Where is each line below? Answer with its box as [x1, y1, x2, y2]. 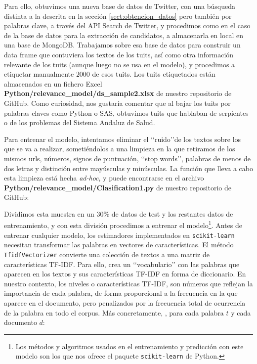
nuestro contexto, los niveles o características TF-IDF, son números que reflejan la [4, 278, 253, 288]
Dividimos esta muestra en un [4, 208, 94, 219]
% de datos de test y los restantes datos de [103, 208, 233, 219]
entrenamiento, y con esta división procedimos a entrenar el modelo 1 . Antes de [4, 219, 242, 230]
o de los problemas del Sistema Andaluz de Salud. [4, 117, 155, 128]
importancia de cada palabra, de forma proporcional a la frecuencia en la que [4, 288, 238, 298]
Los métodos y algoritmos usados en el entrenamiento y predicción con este [15, 341, 244, 351]
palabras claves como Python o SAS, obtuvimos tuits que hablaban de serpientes [4, 107, 249, 118]
